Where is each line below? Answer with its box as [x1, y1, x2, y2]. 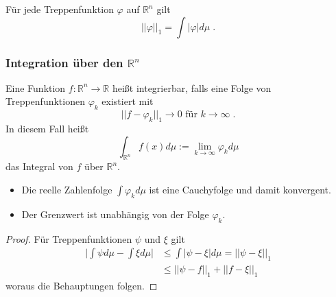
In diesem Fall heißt [5, 121, 89, 135]
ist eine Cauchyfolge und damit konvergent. [149, 182, 331, 196]
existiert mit [101, 94, 154, 108]
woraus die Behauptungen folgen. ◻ [5, 278, 158, 292]
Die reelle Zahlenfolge [21, 182, 112, 196]
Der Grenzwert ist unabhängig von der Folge [21, 206, 209, 221]
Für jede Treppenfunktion [5, 2, 114, 16]
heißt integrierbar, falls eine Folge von [112, 80, 272, 95]
